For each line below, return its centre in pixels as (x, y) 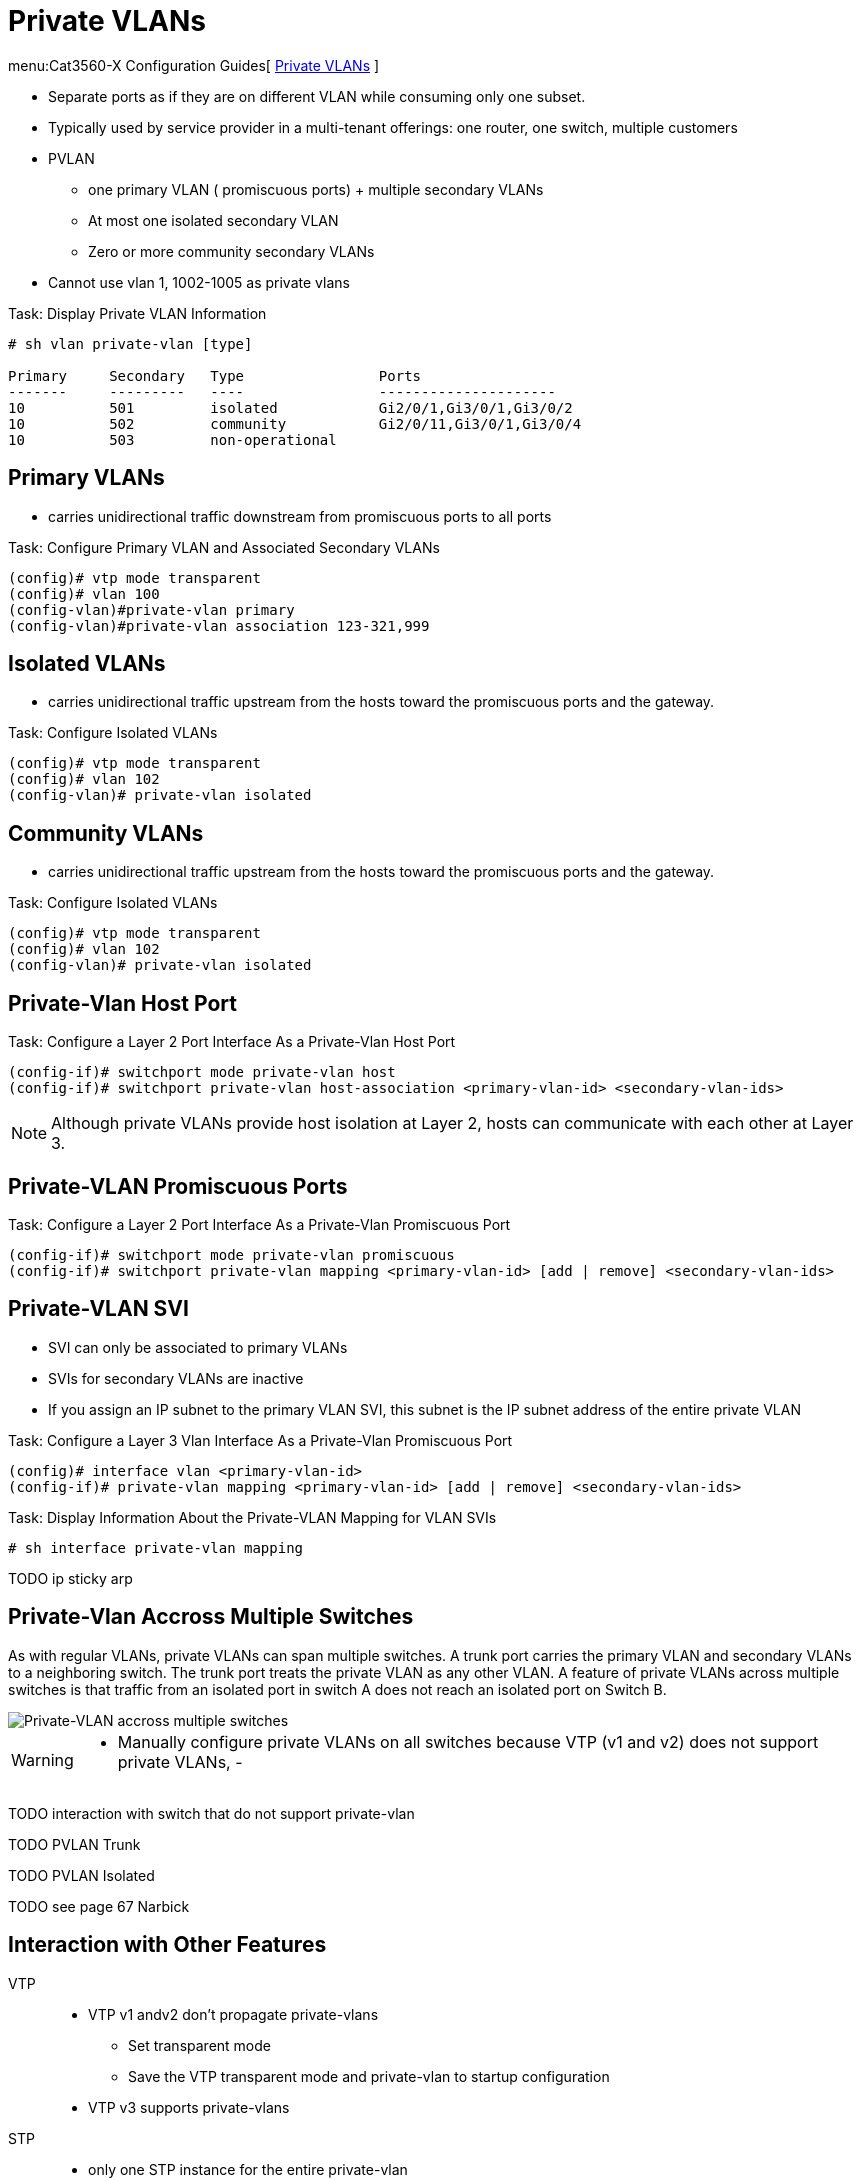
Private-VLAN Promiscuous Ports (178, 1186)
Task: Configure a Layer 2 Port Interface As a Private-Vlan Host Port (232, 1042)
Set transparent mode (199, 2045)
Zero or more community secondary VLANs (231, 251)
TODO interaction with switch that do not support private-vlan (211, 1813)
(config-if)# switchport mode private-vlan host (202, 1072)
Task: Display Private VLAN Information (137, 313)
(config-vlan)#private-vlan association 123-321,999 (219, 625)
